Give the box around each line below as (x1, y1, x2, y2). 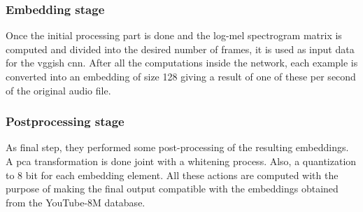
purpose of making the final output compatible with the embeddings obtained (6, 181, 339, 196)
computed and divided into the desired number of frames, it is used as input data (6, 41, 355, 56)
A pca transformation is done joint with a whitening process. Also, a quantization (6, 154, 357, 168)
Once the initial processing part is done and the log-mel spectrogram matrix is (6, 28, 342, 43)
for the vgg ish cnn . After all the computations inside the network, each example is (6, 55, 358, 70)
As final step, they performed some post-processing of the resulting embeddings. (6, 140, 349, 155)
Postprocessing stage (6, 113, 124, 130)
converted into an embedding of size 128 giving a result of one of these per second (6, 69, 356, 83)
